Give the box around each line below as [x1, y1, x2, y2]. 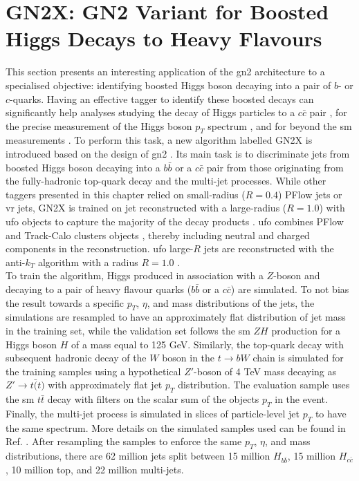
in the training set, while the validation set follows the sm [6, 323, 250, 337]
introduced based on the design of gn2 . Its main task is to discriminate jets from [6, 147, 350, 161]
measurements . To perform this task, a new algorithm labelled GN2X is [6, 133, 313, 147]
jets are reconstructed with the [203, 241, 334, 256]
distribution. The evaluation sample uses [178, 377, 350, 392]
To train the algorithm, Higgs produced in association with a [6, 268, 264, 283]
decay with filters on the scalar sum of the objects [47, 392, 259, 406]
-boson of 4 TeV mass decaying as [194, 364, 337, 378]
